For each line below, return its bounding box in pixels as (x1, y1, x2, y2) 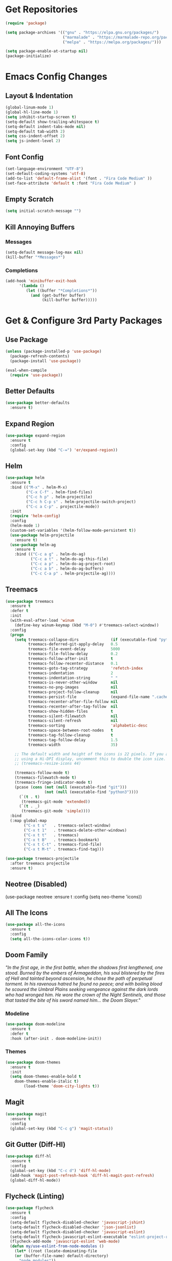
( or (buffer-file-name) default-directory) (14, 1253, 109, 1258)
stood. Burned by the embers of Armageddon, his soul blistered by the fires (5, 969, 165, 976)
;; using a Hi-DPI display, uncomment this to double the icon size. (14, 756, 166, 762)
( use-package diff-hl (5, 1154, 52, 1159)
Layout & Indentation (5, 91, 73, 100)
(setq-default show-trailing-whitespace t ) (5, 119, 100, 124)
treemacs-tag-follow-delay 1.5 (28, 737, 118, 743)
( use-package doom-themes (5, 1059, 60, 1065)
